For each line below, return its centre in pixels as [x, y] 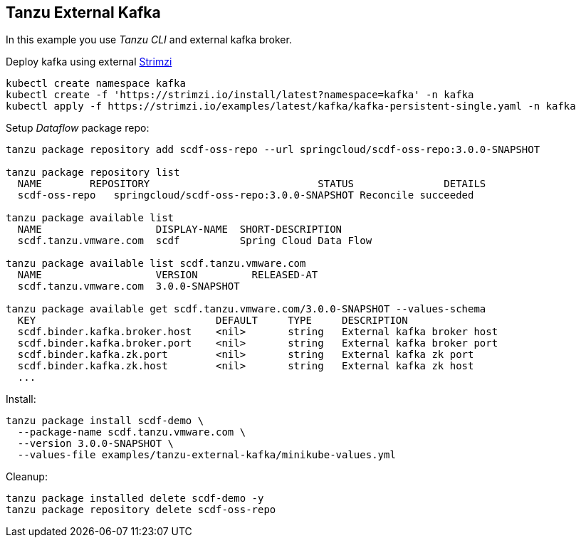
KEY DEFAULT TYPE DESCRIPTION [213, 321]
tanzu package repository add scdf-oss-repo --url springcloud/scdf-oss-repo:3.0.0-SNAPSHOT [273, 150]
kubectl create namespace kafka [96, 84]
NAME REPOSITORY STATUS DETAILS [252, 184]
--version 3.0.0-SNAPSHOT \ [96, 444]
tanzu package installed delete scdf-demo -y [135, 499]
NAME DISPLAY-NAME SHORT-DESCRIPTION [180, 230]
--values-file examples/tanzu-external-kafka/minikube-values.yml [206, 455]
